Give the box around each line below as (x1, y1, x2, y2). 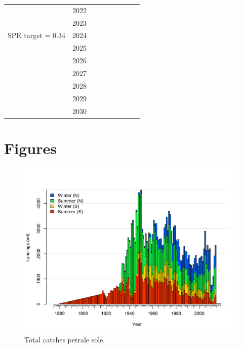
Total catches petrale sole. (24, 334, 105, 345)
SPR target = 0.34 (8, 30, 65, 41)
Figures (4, 137, 57, 158)
